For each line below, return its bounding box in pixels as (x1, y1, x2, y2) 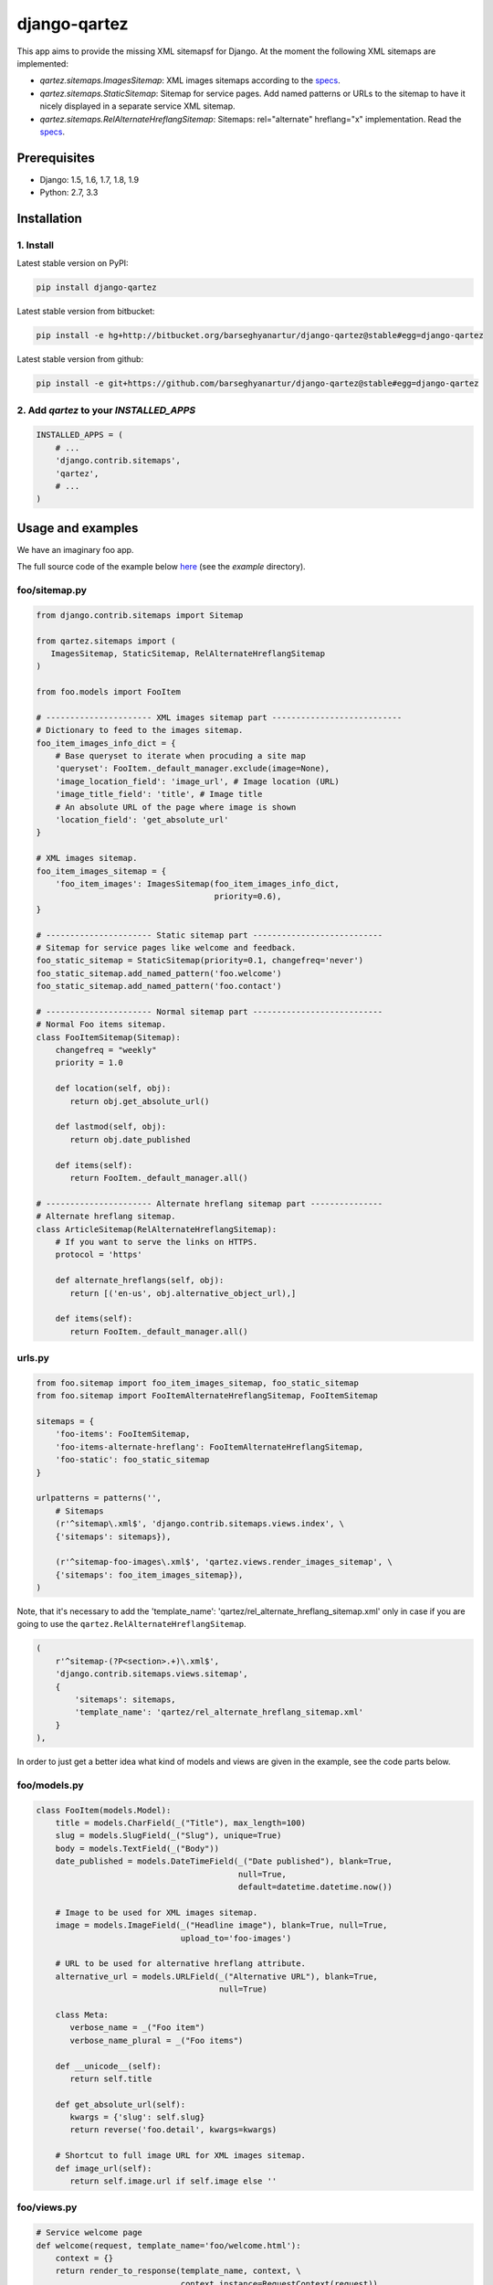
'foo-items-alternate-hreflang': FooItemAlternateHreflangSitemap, (55, 1441, 364, 1452)
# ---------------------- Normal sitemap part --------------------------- (36, 1006, 383, 1016)
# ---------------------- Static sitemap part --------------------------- (36, 930, 383, 941)
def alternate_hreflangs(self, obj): (55, 1275, 225, 1286)
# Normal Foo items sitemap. (36, 1019, 167, 1030)
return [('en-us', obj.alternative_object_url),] (69, 1288, 297, 1298)
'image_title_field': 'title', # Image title (55, 789, 263, 800)
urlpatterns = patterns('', (36, 1493, 162, 1504)
